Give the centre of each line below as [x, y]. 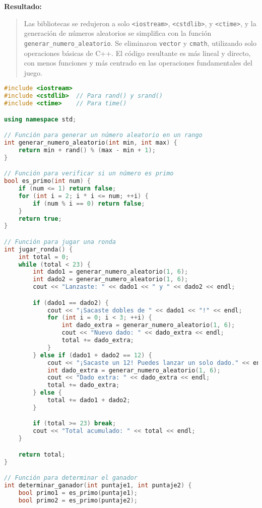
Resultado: [23, 6]
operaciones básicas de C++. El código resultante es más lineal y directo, [137, 53]
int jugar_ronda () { [39, 249]
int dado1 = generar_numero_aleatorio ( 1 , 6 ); [111, 272]
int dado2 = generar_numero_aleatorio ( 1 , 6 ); [111, 279]
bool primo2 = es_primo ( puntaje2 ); [78, 500]
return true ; [40, 218]
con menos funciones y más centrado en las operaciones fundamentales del [138, 63]
